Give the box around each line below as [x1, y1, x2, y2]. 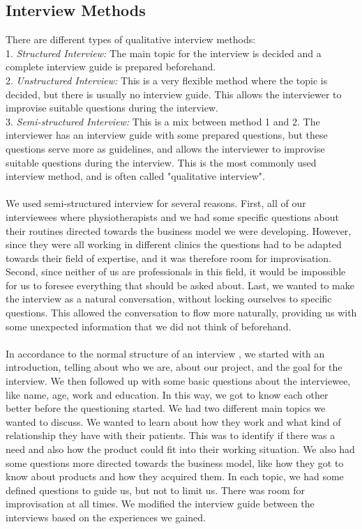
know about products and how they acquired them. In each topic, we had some [6, 469, 344, 484]
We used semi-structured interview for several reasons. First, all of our [6, 196, 306, 210]
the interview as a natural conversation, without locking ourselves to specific [6, 291, 332, 306]
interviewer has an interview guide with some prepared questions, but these [6, 128, 328, 142]
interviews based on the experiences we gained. [6, 509, 206, 524]
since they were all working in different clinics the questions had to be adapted [6, 237, 342, 252]
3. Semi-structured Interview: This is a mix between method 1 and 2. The [6, 114, 320, 128]
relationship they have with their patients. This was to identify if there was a [6, 428, 335, 443]
